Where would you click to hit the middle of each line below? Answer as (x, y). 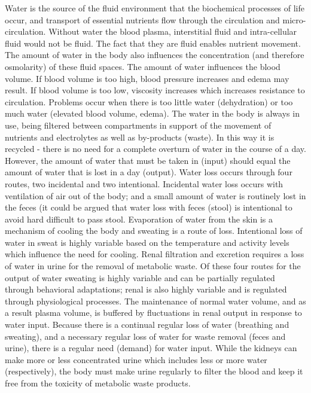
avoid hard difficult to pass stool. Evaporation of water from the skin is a (139, 219)
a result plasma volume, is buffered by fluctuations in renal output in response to (153, 313)
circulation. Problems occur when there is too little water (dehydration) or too (149, 101)
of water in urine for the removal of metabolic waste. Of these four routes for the (153, 266)
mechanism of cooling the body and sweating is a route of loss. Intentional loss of (154, 231)
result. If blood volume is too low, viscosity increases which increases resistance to (155, 90)
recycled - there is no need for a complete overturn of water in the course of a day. (155, 149)
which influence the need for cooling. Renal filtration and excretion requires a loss (155, 254)
